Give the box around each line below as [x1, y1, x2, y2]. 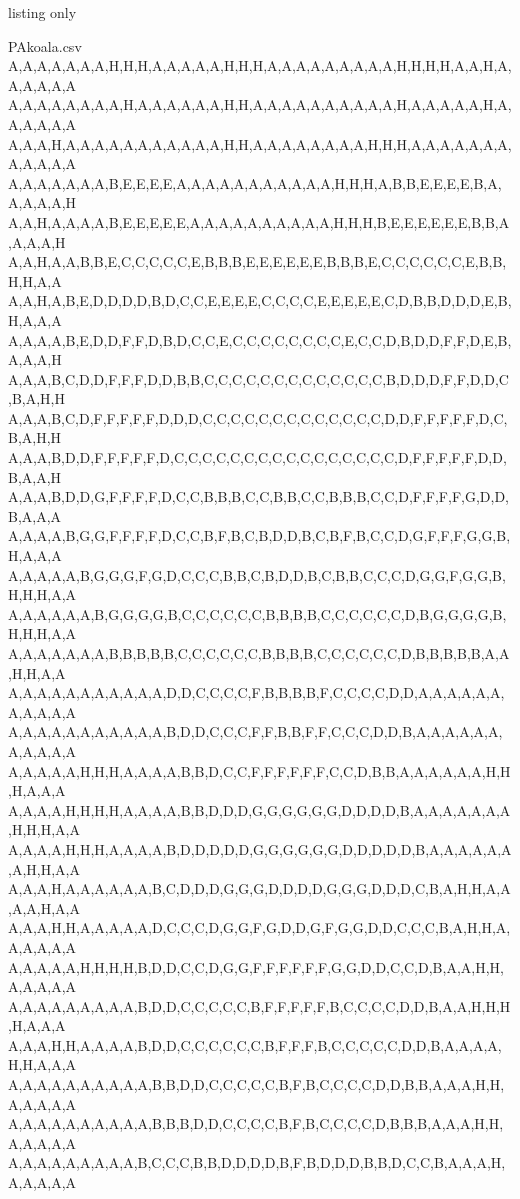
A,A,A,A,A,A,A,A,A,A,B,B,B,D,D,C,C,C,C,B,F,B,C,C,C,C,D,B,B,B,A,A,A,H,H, [8, 1113, 504, 1134]
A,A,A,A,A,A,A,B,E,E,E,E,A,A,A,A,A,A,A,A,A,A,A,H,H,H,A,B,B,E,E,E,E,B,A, [8, 172, 502, 193]
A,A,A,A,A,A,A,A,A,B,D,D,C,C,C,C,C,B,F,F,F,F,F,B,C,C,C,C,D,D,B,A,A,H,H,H [8, 995, 511, 1016]
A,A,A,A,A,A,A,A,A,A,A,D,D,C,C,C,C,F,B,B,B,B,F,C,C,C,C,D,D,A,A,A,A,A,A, [8, 682, 505, 703]
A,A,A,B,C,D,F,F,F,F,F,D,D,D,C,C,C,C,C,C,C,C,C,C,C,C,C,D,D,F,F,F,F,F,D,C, [8, 407, 508, 428]
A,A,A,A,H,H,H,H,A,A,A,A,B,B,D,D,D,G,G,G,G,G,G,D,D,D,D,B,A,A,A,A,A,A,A [8, 799, 511, 820]
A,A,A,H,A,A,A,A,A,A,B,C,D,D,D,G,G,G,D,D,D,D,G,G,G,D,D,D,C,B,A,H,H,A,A [8, 878, 511, 899]
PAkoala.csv [8, 35, 82, 56]
